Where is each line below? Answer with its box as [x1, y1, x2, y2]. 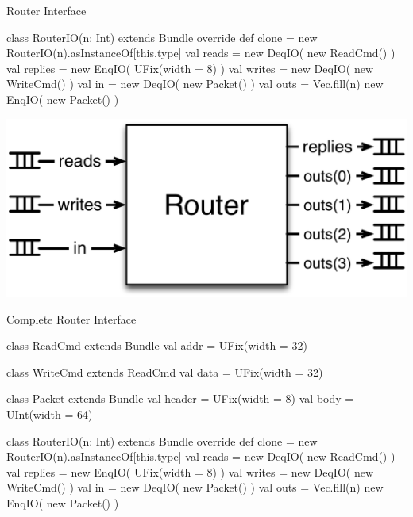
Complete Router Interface [6, 310, 137, 327]
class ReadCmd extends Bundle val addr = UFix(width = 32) [6, 337, 307, 354]
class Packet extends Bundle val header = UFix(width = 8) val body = [6, 390, 354, 407]
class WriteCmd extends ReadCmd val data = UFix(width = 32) [6, 363, 323, 380]
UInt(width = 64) [6, 405, 93, 422]
